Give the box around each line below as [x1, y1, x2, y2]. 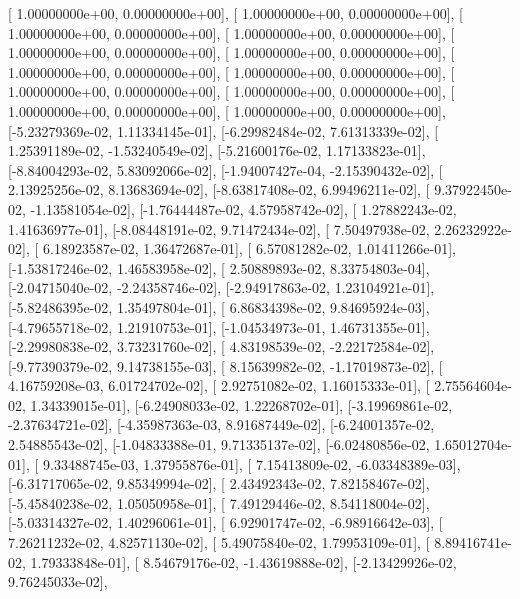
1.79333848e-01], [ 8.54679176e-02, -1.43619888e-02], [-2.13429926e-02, [30, 551, 457, 572]
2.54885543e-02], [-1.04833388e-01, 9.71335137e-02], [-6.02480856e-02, [8, 434, 430, 455]
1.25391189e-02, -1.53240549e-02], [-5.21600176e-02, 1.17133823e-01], [8, 140, 426, 161]
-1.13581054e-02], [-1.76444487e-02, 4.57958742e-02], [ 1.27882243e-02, [30, 198, 457, 219]
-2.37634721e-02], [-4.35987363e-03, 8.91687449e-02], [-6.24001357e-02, [8, 414, 435, 435]
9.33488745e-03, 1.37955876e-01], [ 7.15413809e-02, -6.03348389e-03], [42, 453, 461, 474]
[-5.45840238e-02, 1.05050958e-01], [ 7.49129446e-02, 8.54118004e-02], [8, 492, 430, 513]
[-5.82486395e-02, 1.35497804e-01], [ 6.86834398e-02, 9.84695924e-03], [8, 296, 430, 317]
